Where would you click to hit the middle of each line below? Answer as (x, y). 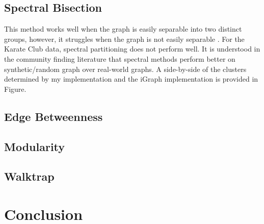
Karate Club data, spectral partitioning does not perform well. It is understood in (132, 49)
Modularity (35, 146)
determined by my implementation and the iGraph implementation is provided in (131, 79)
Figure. (15, 89)
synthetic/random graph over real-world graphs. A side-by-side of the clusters (125, 69)
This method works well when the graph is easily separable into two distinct (123, 29)
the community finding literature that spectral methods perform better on (120, 58)
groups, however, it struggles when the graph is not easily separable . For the (124, 39)
